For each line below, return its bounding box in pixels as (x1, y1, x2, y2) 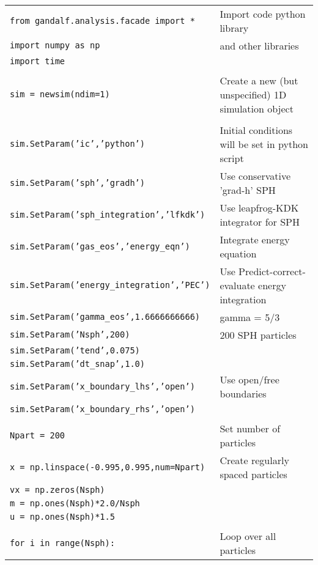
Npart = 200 (10, 430, 65, 440)
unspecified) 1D (220, 87, 287, 102)
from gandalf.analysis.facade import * (10, 15, 195, 26)
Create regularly (220, 452, 289, 467)
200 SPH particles (220, 327, 297, 342)
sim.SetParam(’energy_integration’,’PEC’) (10, 280, 210, 290)
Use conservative (220, 168, 291, 183)
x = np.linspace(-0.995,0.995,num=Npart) (10, 462, 205, 472)
